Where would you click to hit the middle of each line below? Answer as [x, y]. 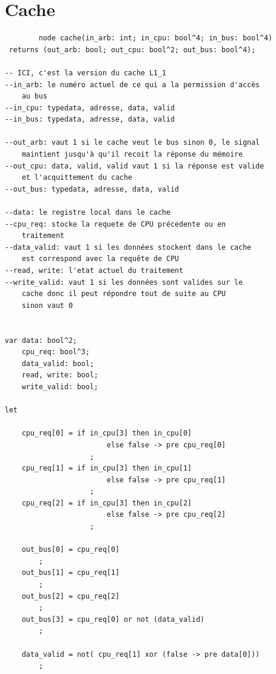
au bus [34, 96]
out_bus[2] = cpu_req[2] [71, 596]
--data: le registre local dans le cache [88, 213]
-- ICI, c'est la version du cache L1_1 [86, 73]
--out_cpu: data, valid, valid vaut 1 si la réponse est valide [134, 166]
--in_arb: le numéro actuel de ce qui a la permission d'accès [132, 85]
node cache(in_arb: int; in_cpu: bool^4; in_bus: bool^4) [156, 38]
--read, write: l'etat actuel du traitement [94, 271]
